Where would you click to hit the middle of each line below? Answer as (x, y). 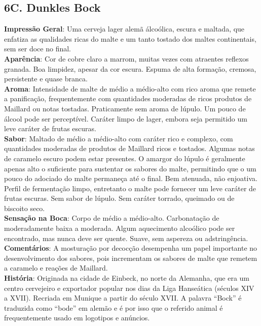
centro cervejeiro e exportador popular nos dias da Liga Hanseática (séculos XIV (129, 288)
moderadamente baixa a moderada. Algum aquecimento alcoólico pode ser (120, 228)
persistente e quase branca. (46, 79)
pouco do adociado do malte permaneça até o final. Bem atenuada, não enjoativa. (131, 178)
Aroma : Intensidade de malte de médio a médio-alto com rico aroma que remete (130, 88)
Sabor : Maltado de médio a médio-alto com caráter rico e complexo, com (119, 138)
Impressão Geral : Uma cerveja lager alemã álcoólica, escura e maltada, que (124, 29)
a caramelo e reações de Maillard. (56, 268)
